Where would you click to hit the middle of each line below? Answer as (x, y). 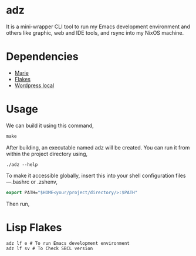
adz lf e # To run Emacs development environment (68, 243)
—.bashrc (18, 182)
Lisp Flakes (34, 227)
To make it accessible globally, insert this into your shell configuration (90, 175)
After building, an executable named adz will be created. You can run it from (98, 147)
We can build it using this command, (50, 125)
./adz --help (22, 164)
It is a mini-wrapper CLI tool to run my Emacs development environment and (98, 26)
